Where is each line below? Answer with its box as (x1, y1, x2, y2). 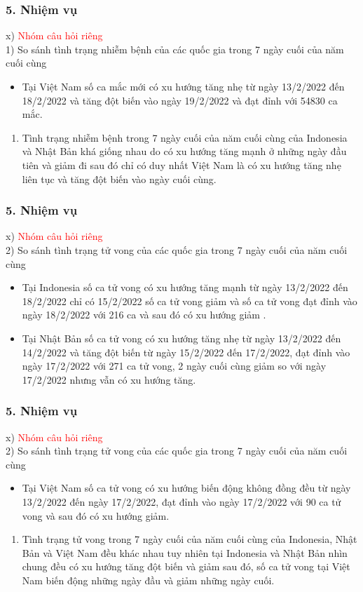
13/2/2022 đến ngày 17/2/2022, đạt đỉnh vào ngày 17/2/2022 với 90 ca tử (22, 494, 341, 509)
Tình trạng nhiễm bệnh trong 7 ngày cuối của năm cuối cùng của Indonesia (22, 130, 348, 144)
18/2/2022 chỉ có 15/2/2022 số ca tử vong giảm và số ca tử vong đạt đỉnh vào (22, 293, 357, 308)
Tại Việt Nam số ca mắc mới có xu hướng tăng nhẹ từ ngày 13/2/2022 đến (22, 79, 345, 93)
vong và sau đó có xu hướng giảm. (22, 508, 170, 523)
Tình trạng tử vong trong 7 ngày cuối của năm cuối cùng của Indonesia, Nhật (22, 532, 357, 546)
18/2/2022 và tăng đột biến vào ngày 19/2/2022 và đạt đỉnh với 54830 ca (22, 93, 338, 107)
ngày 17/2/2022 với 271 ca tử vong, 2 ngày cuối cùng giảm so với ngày (22, 358, 327, 373)
